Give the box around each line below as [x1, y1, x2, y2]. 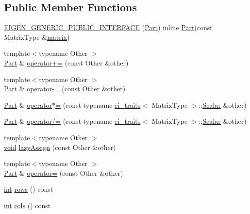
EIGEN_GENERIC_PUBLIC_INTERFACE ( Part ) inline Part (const [4, 22, 213, 33]
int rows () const [4, 184, 53, 194]
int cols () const [4, 200, 51, 210]
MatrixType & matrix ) [4, 32, 70, 42]
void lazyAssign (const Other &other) [4, 142, 116, 152]
